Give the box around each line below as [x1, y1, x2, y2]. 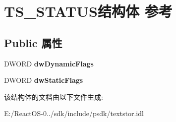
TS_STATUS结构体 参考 [4, 1, 173, 21]
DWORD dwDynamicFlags [4, 58, 94, 68]
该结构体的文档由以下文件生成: [4, 91, 103, 102]
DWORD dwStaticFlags [4, 75, 83, 85]
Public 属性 [4, 35, 62, 50]
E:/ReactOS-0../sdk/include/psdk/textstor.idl [4, 108, 144, 119]
